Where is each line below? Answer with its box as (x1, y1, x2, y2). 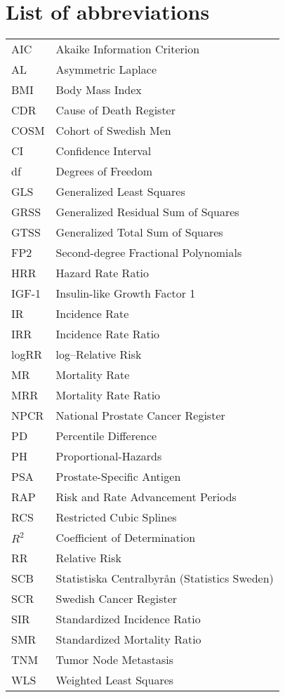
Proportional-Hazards (55, 448, 162, 465)
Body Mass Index (55, 81, 142, 98)
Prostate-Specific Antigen (55, 468, 181, 485)
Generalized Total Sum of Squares (55, 224, 223, 241)
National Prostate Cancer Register (55, 407, 225, 424)
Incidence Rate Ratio (55, 326, 160, 343)
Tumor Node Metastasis (55, 651, 173, 668)
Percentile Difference (55, 427, 157, 444)
